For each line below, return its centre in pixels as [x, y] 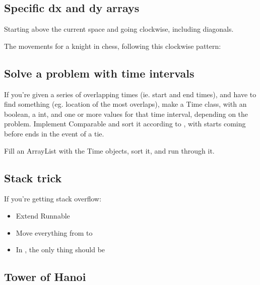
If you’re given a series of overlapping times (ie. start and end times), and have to [130, 94]
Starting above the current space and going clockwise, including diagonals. [119, 29]
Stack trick [33, 177]
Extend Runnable [43, 215]
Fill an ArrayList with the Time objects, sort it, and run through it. [109, 150]
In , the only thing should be [60, 250]
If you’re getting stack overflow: [53, 199]
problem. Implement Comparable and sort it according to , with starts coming [125, 124]
